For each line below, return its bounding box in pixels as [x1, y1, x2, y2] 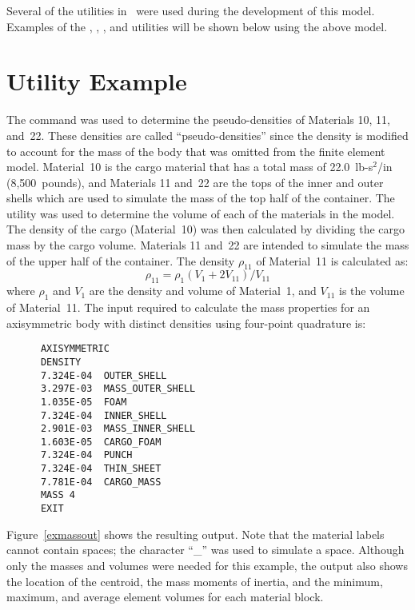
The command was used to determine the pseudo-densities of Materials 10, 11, [6, 111, 390, 128]
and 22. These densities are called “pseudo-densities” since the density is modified [6, 126, 409, 143]
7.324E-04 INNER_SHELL [40, 409, 167, 421]
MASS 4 [40, 489, 75, 501]
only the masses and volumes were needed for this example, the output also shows [6, 556, 408, 573]
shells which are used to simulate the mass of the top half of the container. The [6, 189, 395, 206]
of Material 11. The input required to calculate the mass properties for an [6, 299, 370, 316]
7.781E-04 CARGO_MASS [40, 476, 162, 488]
